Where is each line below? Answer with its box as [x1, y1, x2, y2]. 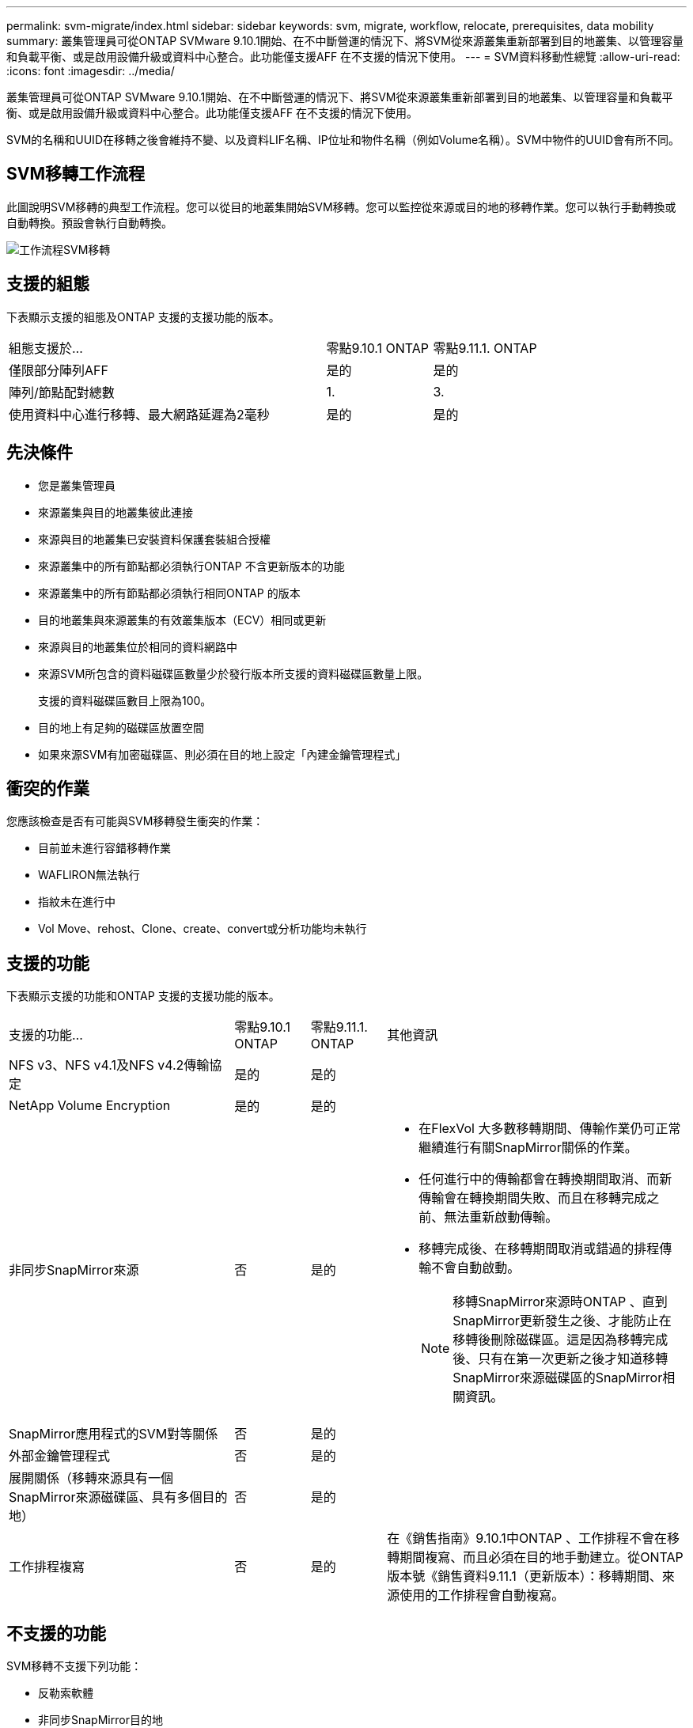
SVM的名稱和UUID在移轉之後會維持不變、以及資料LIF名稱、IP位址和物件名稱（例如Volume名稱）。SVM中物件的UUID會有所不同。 [6, 133, 680, 146]
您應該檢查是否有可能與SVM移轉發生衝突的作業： [6, 814, 264, 828]
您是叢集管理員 [38, 478, 116, 492]
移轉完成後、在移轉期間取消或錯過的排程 [418, 1241, 660, 1257]
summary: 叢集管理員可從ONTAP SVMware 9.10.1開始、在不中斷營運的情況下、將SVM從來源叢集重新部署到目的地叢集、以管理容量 [6, 34, 684, 47]
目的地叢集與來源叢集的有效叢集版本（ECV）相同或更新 [38, 612, 327, 627]
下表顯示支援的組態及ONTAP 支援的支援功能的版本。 [6, 309, 280, 324]
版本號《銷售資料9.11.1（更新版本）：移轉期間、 [387, 1568, 662, 1585]
